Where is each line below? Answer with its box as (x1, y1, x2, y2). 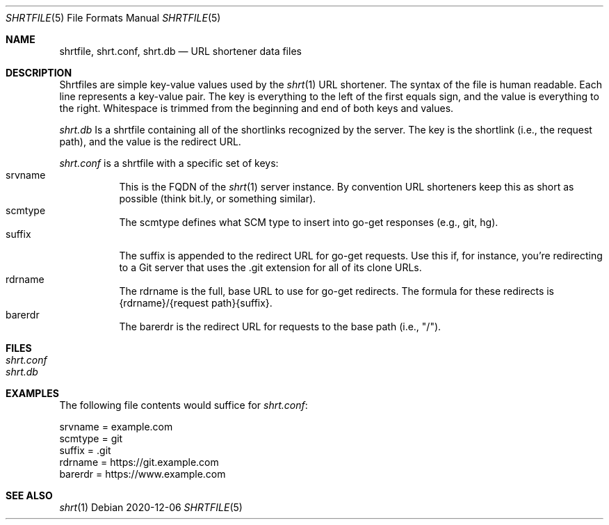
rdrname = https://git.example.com (59, 456, 219, 468)
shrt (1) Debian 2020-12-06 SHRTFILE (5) (59, 501, 243, 513)
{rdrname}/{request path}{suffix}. (119, 297, 273, 309)
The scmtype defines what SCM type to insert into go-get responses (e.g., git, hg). (119, 216, 498, 228)
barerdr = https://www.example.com (59, 468, 226, 480)
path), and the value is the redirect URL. (59, 136, 241, 147)
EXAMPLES (6, 387, 59, 399)
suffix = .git (59, 444, 111, 456)
